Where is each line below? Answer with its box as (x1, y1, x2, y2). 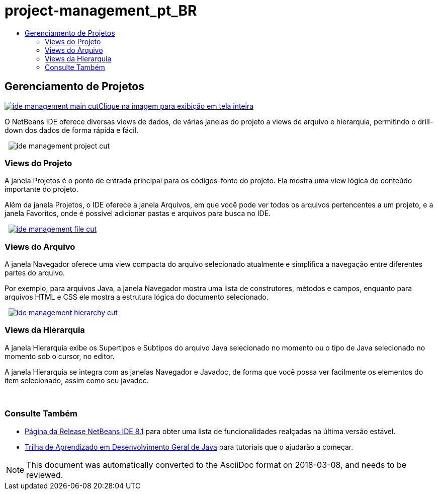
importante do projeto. (5, 185, 78, 194)
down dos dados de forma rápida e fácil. (5, 125, 138, 134)
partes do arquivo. (5, 268, 65, 277)
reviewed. (26, 469, 63, 480)
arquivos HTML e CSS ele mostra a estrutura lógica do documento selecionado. (5, 293, 269, 302)
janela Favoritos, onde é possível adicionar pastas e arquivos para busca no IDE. (5, 209, 271, 218)
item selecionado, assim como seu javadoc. (5, 376, 149, 385)
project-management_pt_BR (5, 2, 197, 19)
